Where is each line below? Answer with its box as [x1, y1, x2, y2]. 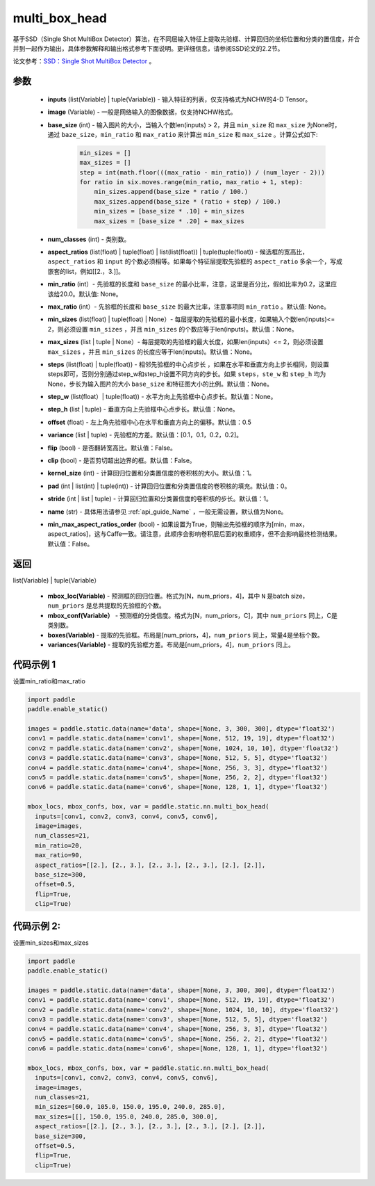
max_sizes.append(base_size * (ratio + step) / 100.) [94, 197, 281, 205]
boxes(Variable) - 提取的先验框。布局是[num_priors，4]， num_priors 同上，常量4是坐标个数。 [47, 631, 324, 639]
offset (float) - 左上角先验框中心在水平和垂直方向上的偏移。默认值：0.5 [47, 418, 251, 426]
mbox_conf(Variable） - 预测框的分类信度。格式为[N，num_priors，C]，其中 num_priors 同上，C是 [47, 611, 338, 619]
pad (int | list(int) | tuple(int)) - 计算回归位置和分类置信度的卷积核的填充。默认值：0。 [47, 482, 291, 490]
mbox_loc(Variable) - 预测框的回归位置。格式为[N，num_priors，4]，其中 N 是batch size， [47, 592, 309, 601]
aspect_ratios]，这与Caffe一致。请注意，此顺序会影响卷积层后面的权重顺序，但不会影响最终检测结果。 [47, 530, 342, 538]
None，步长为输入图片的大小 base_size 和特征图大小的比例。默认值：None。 [47, 380, 274, 388]
